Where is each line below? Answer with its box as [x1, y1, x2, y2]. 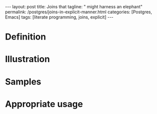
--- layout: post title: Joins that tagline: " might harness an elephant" [5, 4, 143, 9]
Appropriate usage [5, 98, 83, 110]
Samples [5, 76, 42, 87]
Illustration [5, 54, 50, 65]
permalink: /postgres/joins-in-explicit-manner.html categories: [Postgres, [5, 9, 153, 15]
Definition [5, 31, 46, 43]
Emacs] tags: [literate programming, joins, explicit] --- [5, 14, 114, 20]
